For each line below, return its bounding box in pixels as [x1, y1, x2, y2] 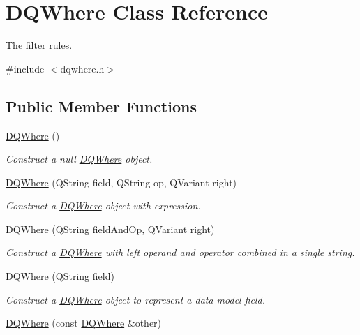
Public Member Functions [6, 95, 197, 117]
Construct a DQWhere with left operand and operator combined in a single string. [6, 245, 355, 260]
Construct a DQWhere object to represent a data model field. [6, 292, 266, 306]
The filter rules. [6, 38, 73, 52]
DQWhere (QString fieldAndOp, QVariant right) [6, 221, 215, 236]
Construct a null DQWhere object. [6, 151, 153, 166]
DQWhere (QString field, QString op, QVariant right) [6, 174, 237, 189]
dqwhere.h [60, 61, 105, 75]
